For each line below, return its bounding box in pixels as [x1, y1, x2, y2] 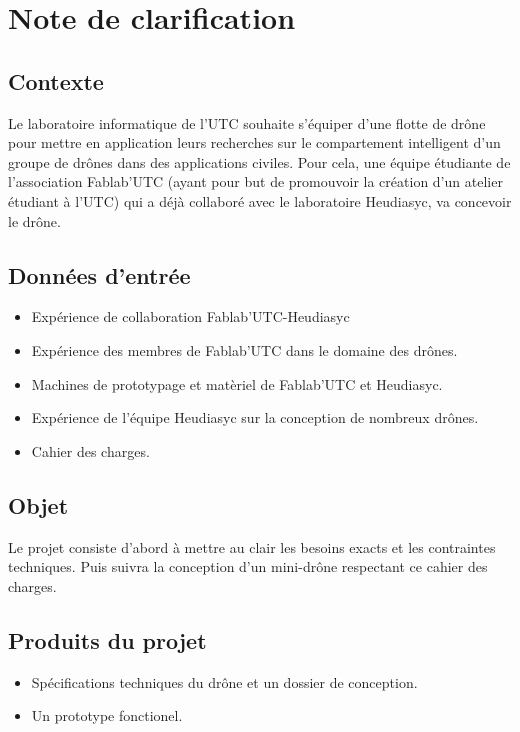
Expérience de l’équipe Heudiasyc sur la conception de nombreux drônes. [31, 407, 479, 428]
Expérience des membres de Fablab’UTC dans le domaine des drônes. [31, 339, 458, 360]
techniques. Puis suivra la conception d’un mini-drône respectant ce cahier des [8, 556, 488, 577]
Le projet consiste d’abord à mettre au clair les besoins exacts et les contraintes [8, 536, 496, 557]
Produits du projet [8, 624, 207, 655]
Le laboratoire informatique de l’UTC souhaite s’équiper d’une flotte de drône [8, 112, 486, 133]
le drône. [8, 210, 61, 231]
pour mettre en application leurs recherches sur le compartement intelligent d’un [8, 132, 501, 153]
